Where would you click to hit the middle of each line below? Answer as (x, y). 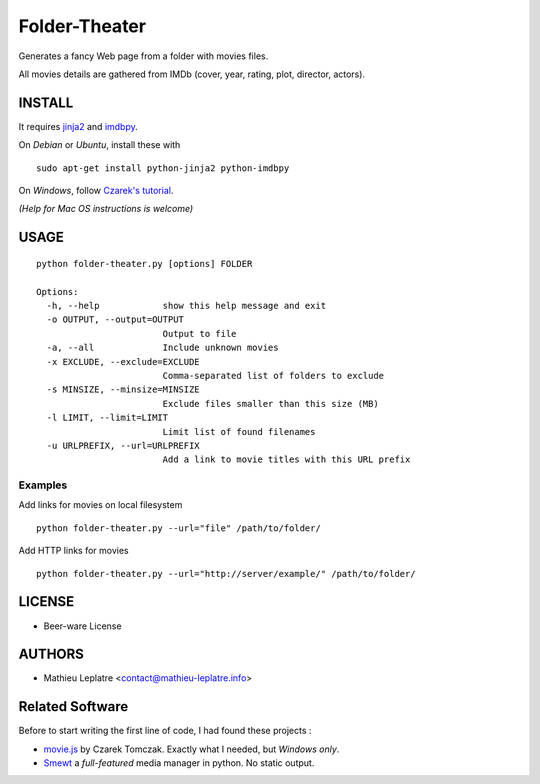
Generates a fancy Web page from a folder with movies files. (143, 56)
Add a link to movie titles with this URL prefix (286, 459)
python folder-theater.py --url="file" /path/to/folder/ (179, 528)
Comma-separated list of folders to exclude (273, 375)
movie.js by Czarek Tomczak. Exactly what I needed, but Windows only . (191, 749)
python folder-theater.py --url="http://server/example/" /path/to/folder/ (226, 573)
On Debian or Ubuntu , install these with (99, 145)
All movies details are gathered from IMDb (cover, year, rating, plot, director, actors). (191, 74)
